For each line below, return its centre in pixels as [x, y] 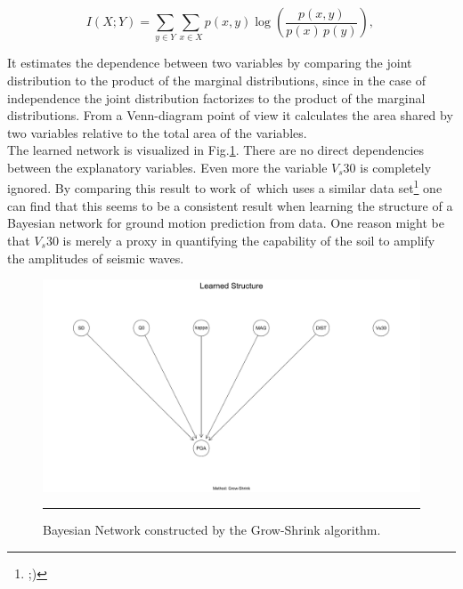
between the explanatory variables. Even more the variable [167, 167]
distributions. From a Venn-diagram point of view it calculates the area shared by [230, 115]
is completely [396, 167]
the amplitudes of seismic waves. [96, 258]
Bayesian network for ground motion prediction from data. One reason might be [226, 223]
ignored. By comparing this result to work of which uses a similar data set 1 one [225, 187]
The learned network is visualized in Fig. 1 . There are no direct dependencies [216, 150]
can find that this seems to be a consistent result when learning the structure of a [230, 205]
